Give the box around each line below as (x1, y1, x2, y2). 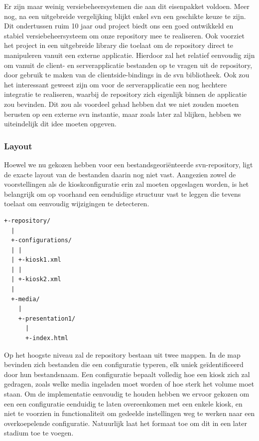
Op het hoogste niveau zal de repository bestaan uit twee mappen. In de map (4, 349, 241, 360)
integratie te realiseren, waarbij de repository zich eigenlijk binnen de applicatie (4, 89, 247, 99)
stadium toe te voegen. (4, 428, 74, 438)
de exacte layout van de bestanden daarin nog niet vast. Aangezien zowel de (4, 169, 236, 179)
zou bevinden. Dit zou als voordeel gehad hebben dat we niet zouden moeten (4, 98, 239, 109)
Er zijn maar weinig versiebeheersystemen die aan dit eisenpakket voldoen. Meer (4, 1, 250, 11)
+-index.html (25, 335, 68, 342)
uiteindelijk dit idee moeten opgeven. (4, 118, 117, 129)
